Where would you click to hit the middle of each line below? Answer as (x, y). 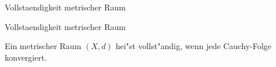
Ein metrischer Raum (43, 46)
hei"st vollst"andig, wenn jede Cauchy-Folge (194, 46)
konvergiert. (26, 57)
